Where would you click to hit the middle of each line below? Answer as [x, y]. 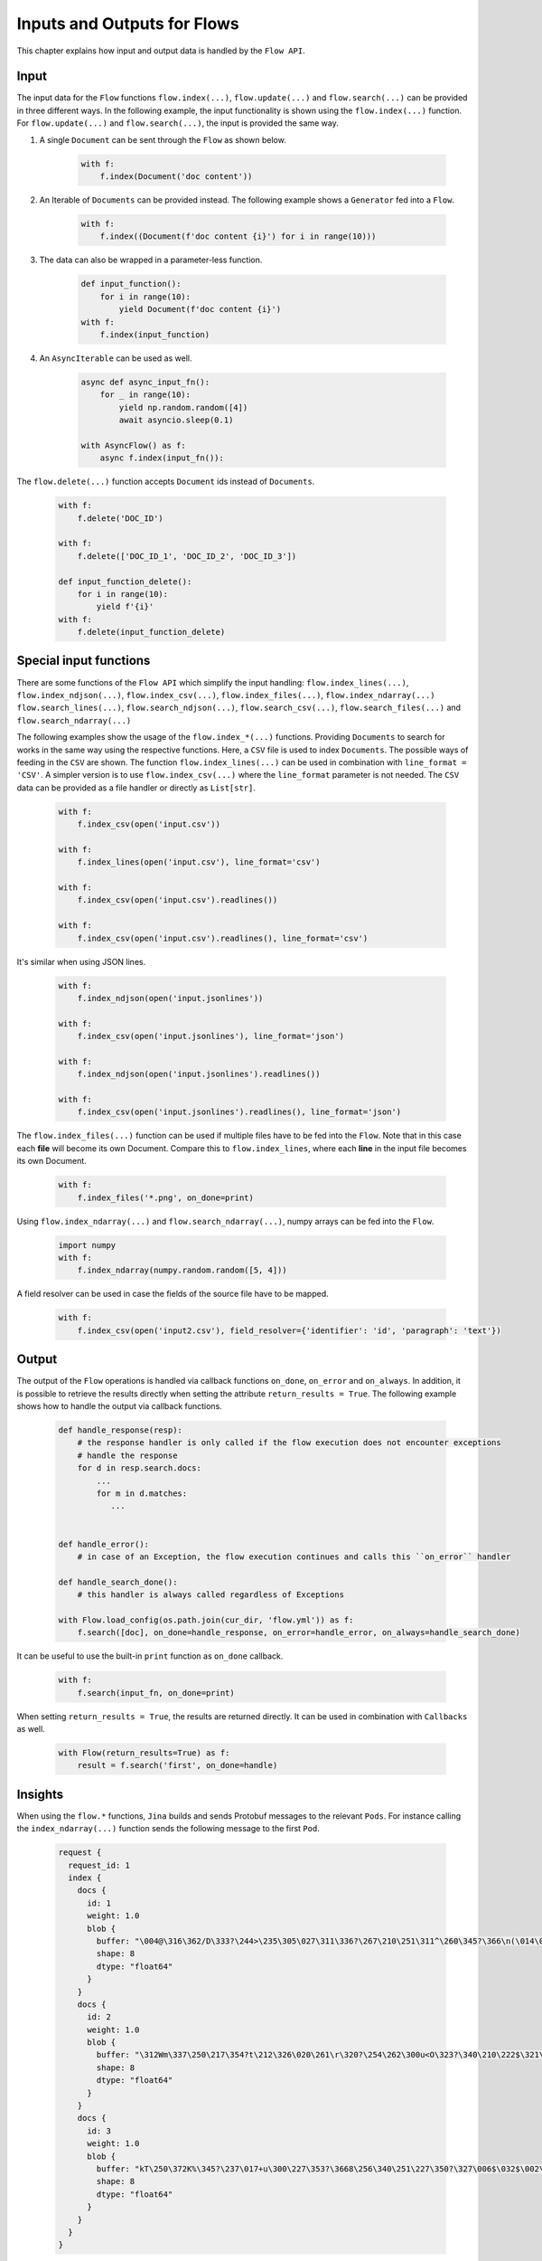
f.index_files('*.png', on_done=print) [166, 1197]
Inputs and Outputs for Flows [128, 24]
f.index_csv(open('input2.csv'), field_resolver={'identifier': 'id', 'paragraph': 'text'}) [289, 1330]
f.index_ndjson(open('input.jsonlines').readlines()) [199, 1074]
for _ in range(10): [145, 395]
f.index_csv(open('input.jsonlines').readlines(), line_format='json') [239, 1112]
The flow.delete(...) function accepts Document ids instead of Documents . [166, 482]
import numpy [87, 1245]
